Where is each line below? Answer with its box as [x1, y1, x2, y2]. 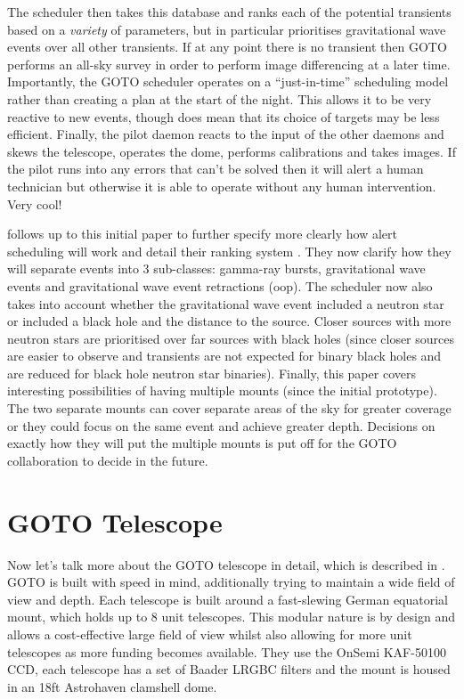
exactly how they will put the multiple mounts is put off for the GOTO [7, 434, 397, 452]
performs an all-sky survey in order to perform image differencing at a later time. [7, 54, 451, 73]
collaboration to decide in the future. [7, 451, 208, 469]
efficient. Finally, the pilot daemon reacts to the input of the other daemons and [7, 125, 444, 143]
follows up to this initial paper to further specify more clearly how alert [7, 224, 397, 243]
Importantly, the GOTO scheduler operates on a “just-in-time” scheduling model [7, 72, 449, 91]
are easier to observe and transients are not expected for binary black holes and [7, 346, 442, 365]
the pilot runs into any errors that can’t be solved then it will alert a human [7, 159, 424, 178]
